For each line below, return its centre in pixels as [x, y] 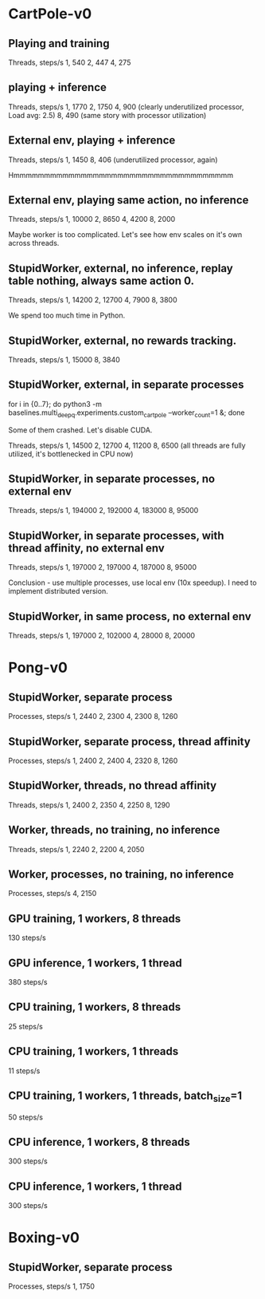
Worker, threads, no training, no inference [114, 830]
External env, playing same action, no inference [129, 200]
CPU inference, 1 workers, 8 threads [99, 1142]
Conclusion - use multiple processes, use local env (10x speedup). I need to [132, 582]
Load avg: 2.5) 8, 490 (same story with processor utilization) [107, 115]
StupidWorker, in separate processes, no [112, 479]
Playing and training [59, 43]
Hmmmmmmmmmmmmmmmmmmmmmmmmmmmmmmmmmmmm [121, 175]
